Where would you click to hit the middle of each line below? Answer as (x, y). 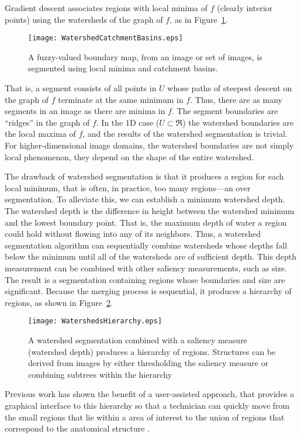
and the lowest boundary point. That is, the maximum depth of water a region (146, 222)
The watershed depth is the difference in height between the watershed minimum (150, 210)
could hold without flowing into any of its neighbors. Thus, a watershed (133, 234)
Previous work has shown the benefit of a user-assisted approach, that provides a (150, 394)
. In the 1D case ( (128, 122)
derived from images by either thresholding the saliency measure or (148, 363)
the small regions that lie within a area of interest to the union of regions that (145, 417)
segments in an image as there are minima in (85, 111)
